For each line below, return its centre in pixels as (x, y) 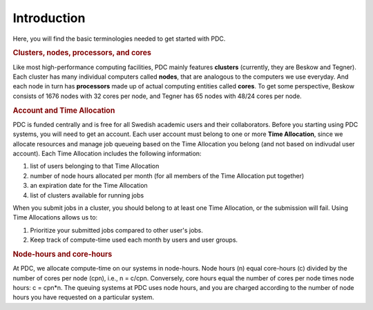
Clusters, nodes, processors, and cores (82, 53)
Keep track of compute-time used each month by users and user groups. (134, 240)
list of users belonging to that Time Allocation (95, 166)
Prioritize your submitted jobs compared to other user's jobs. (117, 230)
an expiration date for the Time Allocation (89, 186)
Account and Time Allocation (64, 110)
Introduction (49, 18)
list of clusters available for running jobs (87, 195)
